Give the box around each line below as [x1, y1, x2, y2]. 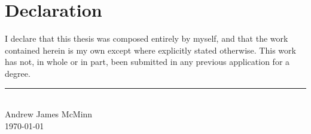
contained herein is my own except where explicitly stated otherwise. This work [5, 43, 296, 56]
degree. [5, 67, 31, 79]
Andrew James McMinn [5, 108, 93, 120]
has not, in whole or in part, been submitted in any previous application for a [5, 55, 290, 68]
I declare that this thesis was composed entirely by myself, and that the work [5, 32, 288, 45]
